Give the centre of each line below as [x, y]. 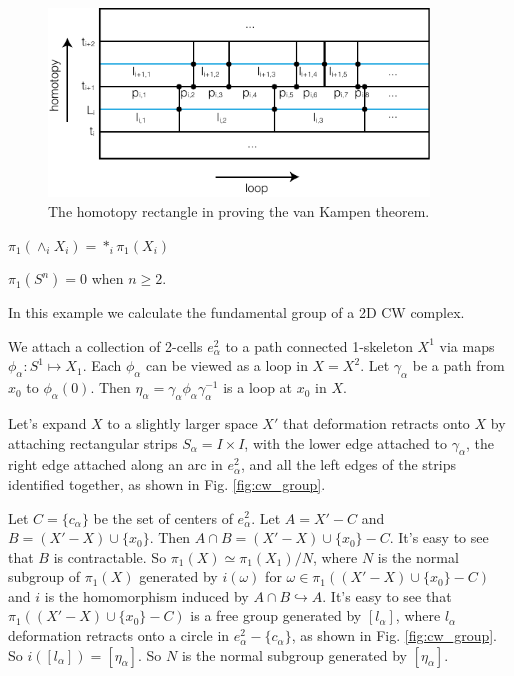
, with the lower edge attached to [345, 442]
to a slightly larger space [182, 422]
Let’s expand [47, 422]
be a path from [458, 365]
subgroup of [44, 576]
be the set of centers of [163, 517]
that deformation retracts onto [376, 422]
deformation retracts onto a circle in [119, 635]
